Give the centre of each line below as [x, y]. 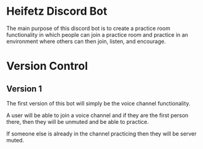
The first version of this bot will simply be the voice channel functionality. [98, 103]
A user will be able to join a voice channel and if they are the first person [97, 115]
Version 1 [24, 89]
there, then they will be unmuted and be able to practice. [78, 121]
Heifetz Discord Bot [57, 11]
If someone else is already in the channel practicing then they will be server [102, 134]
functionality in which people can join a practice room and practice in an [97, 34]
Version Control [47, 66]
